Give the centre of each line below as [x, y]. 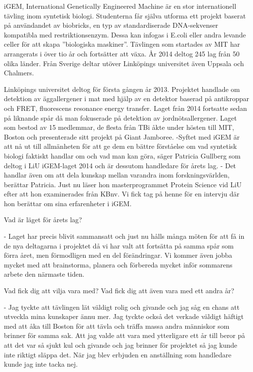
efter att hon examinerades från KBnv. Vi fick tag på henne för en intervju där [122, 194]
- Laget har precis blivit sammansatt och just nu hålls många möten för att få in [124, 236]
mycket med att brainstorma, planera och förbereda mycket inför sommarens [118, 264]
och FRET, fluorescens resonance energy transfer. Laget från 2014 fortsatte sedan [126, 108]
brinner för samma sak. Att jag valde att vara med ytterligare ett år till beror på [125, 335]
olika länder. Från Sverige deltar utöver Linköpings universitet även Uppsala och [124, 63]
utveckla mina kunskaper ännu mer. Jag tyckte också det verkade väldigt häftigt [124, 316]
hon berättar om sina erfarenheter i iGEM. [68, 203]
